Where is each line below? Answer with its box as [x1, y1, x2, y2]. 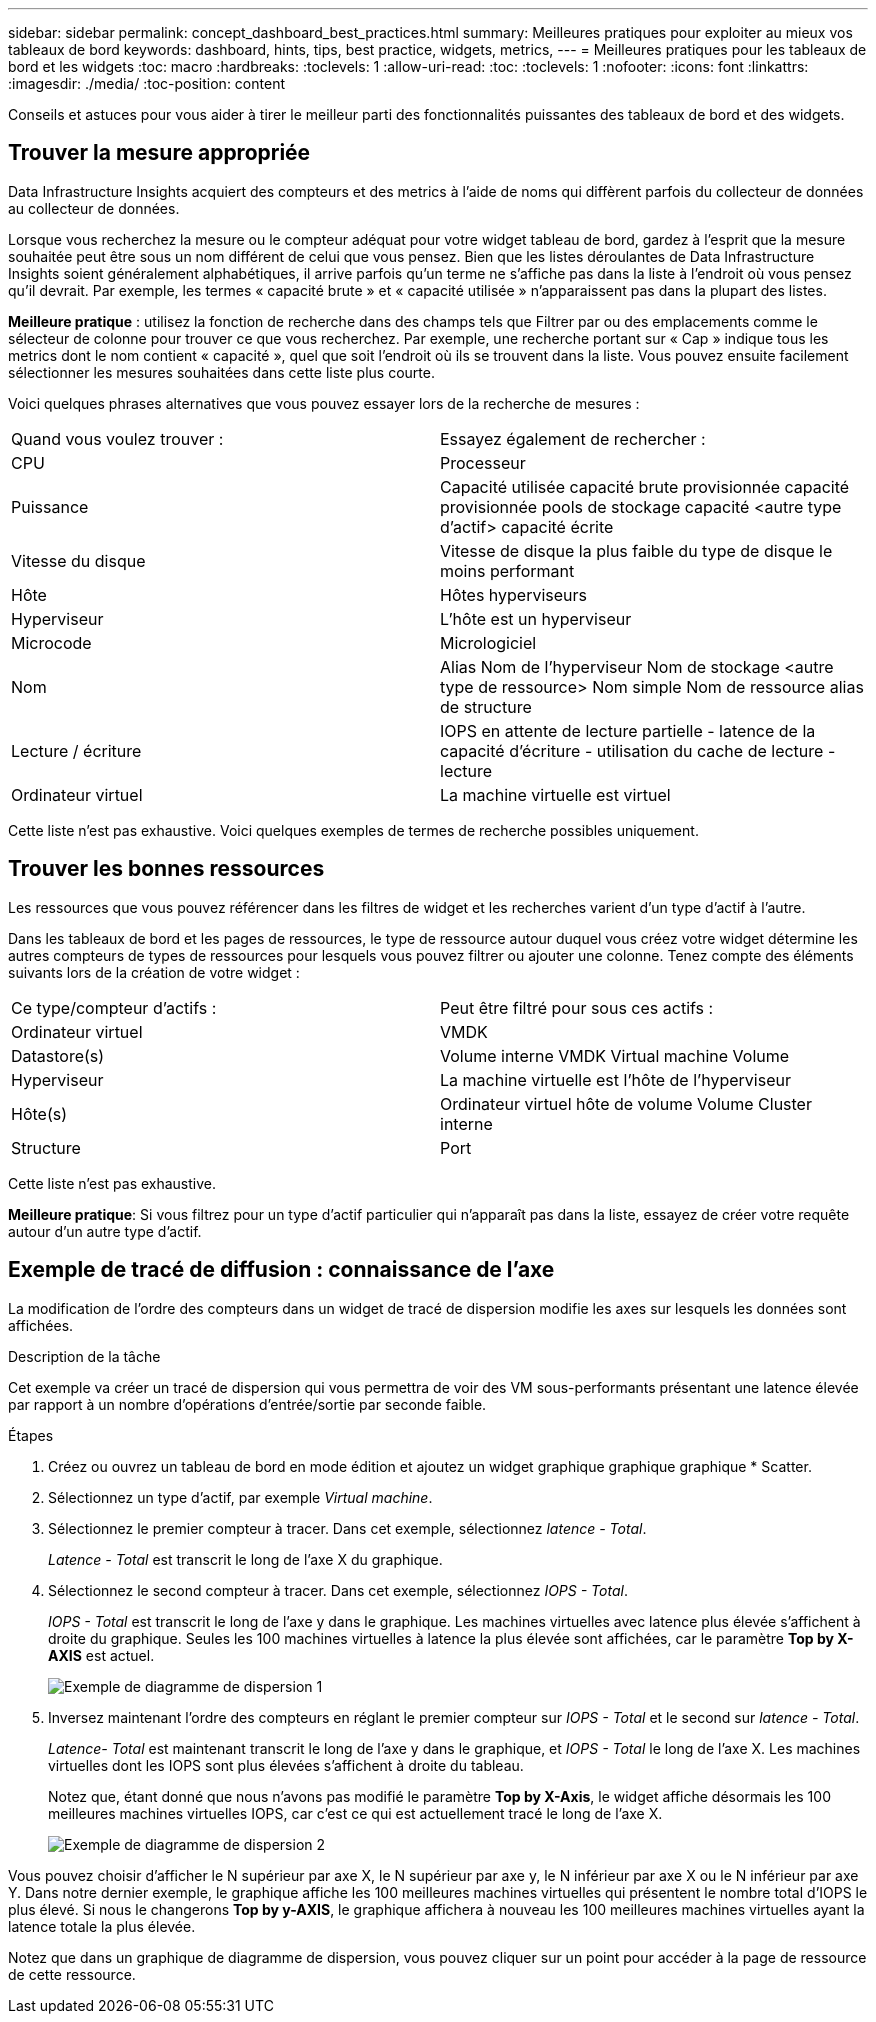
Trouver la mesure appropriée [8, 140, 311, 166]
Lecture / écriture [11, 740, 142, 761]
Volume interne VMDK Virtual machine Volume [440, 1045, 790, 1066]
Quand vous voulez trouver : [11, 428, 224, 449]
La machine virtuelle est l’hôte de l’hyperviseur [440, 1069, 791, 1090]
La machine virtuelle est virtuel [440, 784, 671, 805]
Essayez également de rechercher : [440, 428, 706, 449]
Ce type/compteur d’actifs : [11, 997, 217, 1018]
